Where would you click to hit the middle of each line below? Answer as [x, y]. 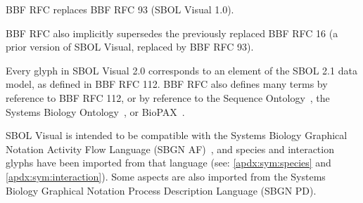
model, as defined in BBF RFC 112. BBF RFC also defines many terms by [167, 84]
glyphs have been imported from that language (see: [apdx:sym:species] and [168, 163]
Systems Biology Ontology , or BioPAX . [95, 111]
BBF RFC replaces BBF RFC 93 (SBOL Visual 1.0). [120, 9]
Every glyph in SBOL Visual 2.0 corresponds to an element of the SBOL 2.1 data [181, 70]
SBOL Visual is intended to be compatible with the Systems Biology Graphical [177, 135]
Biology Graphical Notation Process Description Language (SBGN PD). [161, 190]
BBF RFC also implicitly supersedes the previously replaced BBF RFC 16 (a [172, 33]
